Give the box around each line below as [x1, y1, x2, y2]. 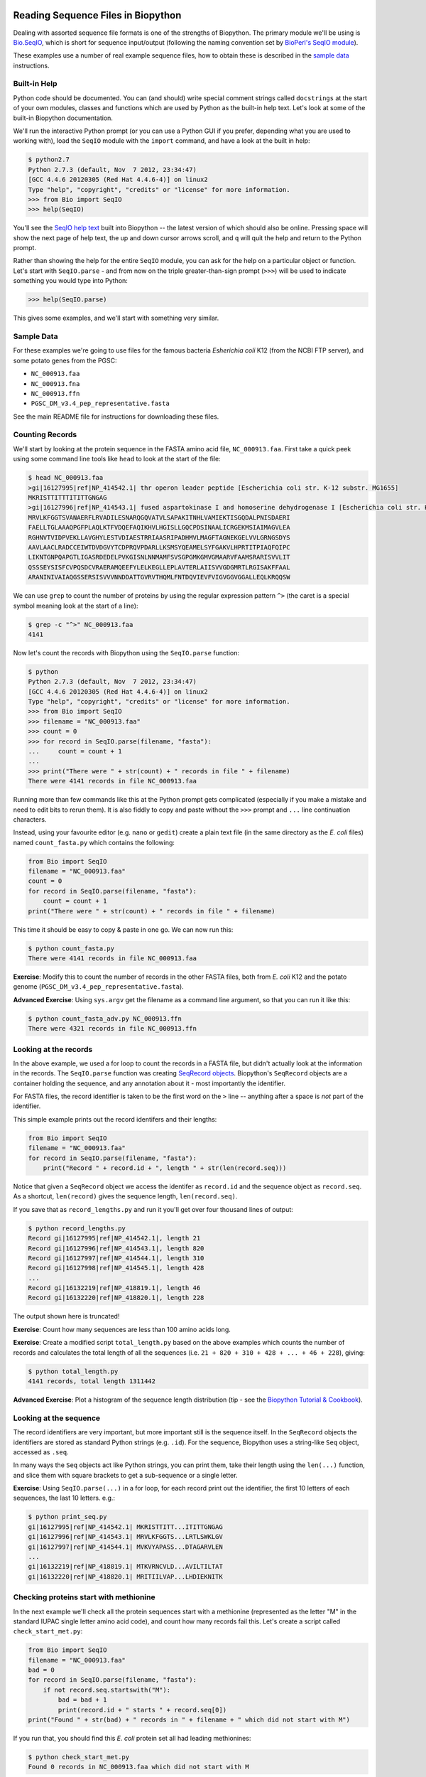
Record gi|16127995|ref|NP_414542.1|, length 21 [28, 1234, 201, 1242]
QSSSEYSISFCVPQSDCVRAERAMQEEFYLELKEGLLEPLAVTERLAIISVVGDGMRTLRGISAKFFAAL [28, 563, 290, 571]
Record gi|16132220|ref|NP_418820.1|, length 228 [28, 1294, 204, 1302]
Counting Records [13, 430, 77, 440]
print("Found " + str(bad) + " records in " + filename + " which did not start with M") [28, 1716, 351, 1724]
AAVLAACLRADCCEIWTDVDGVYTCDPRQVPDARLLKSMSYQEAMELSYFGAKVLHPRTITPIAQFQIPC [28, 543, 290, 551]
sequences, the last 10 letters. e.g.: [13, 1493, 116, 1503]
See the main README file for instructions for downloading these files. [13, 412, 219, 421]
